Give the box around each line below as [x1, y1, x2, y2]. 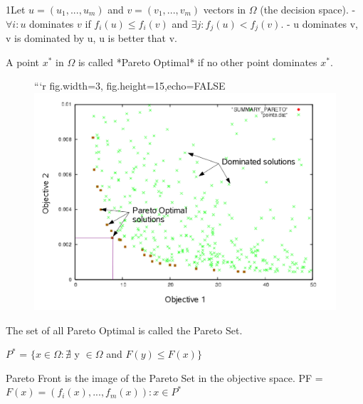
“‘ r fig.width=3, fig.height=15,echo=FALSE [34, 78, 226, 93]
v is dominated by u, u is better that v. [6, 31, 177, 46]
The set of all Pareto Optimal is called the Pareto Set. [6, 322, 243, 337]
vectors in [203, 2, 246, 16]
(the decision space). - [260, 2, 356, 16]
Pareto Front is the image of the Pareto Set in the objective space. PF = [6, 370, 323, 385]
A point [6, 54, 40, 69]
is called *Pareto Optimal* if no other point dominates [78, 54, 317, 69]
